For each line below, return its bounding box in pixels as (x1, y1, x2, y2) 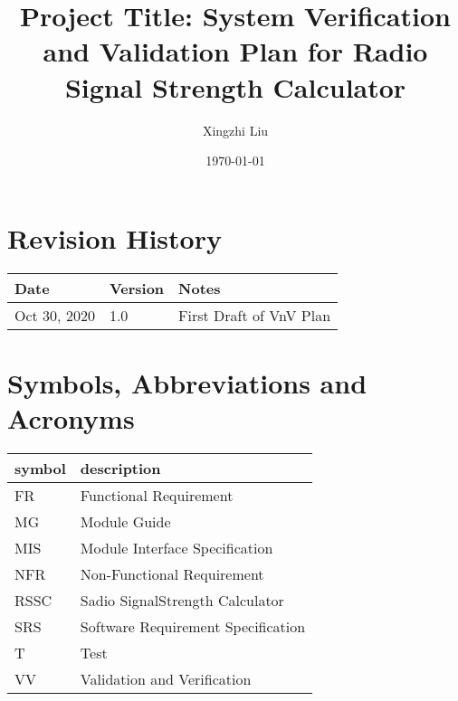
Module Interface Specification (80, 536, 273, 558)
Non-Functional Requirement (80, 563, 264, 584)
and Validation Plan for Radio (43, 33, 428, 70)
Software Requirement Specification (80, 615, 306, 637)
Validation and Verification (80, 668, 252, 689)
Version (109, 277, 165, 298)
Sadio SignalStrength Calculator (80, 589, 284, 611)
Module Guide (80, 510, 171, 532)
